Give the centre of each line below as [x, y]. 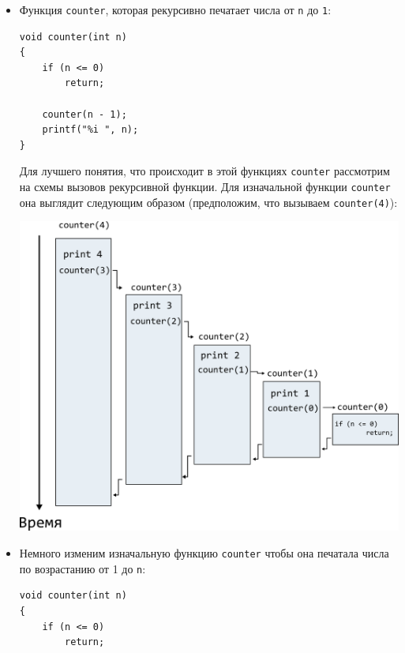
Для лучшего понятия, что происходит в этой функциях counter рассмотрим [204, 171]
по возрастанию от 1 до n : [82, 568]
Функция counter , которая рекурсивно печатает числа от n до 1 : [175, 9]
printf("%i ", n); [90, 130]
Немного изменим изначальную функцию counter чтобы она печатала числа [204, 553]
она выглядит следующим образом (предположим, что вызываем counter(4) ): [208, 202]
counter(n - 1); [84, 114]
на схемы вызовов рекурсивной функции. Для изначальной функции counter [205, 187]
